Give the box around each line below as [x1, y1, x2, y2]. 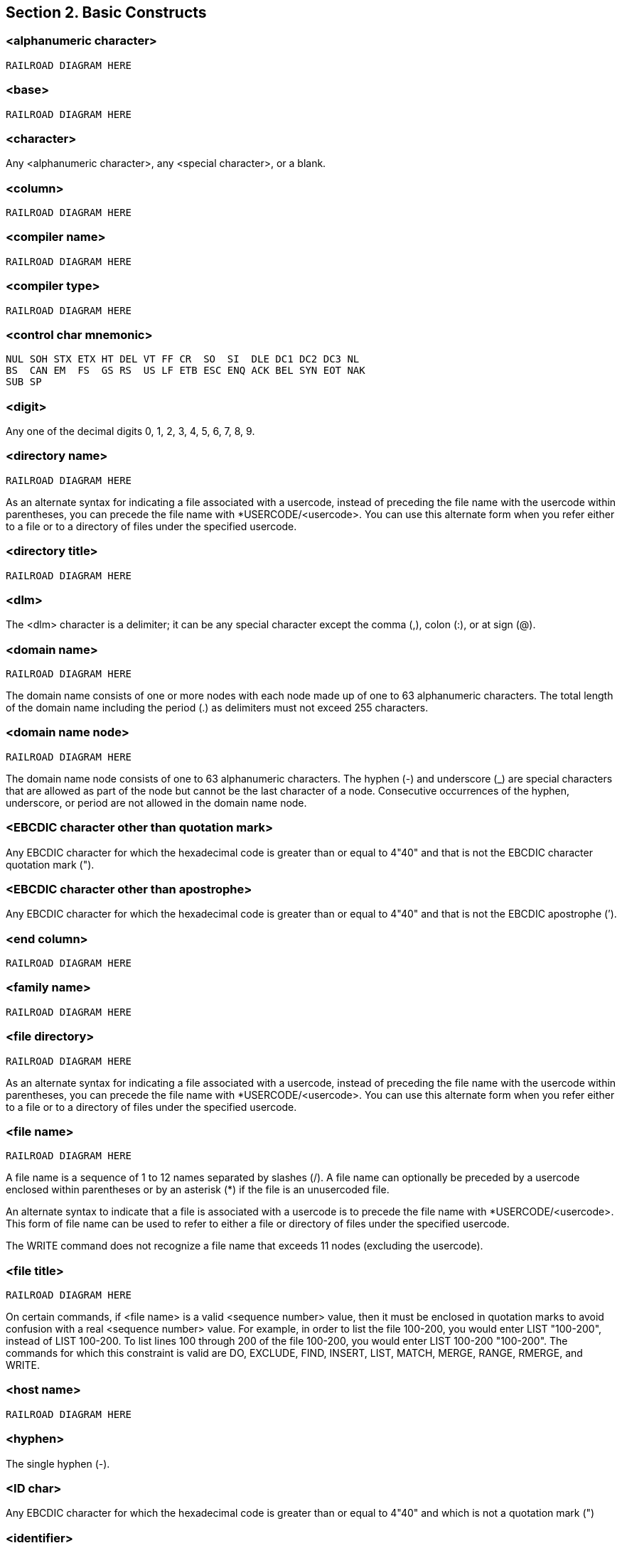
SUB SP [6, 376, 42, 388]
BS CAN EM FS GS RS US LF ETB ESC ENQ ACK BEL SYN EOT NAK [6, 365, 365, 377]
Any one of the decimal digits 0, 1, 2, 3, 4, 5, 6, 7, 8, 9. [6, 425, 255, 438]
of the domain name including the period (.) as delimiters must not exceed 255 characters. [6, 702, 429, 714]
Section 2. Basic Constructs [6, 4, 207, 21]
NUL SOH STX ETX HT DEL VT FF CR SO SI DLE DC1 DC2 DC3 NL [6, 353, 360, 365]
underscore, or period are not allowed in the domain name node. [6, 796, 307, 809]
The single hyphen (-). [6, 1457, 110, 1470]
